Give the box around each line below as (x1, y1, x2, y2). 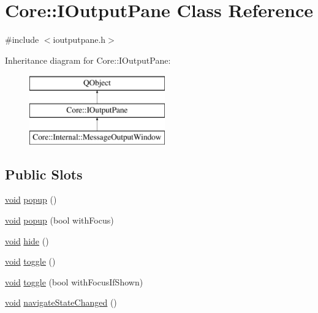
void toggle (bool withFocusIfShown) (5, 275, 143, 288)
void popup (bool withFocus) (5, 214, 114, 227)
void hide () (5, 234, 49, 247)
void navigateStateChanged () (5, 296, 117, 309)
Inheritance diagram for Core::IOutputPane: (5, 53, 171, 66)
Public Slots (5, 164, 83, 183)
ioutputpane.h (53, 33, 106, 46)
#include (5, 33, 39, 46)
